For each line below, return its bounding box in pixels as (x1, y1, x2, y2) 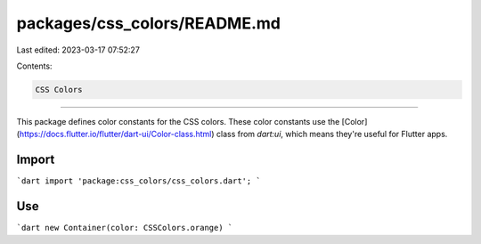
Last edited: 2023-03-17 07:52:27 (16, 45, 140, 55)
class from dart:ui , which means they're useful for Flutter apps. (216, 129, 448, 140)
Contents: (16, 61, 53, 71)
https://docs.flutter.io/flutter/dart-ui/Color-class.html (19, 129, 212, 140)
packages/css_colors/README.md (16, 13, 281, 33)
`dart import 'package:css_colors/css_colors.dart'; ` (16, 176, 262, 186)
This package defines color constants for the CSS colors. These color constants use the (16, 116, 340, 126)
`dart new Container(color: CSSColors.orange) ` (16, 223, 233, 233)
